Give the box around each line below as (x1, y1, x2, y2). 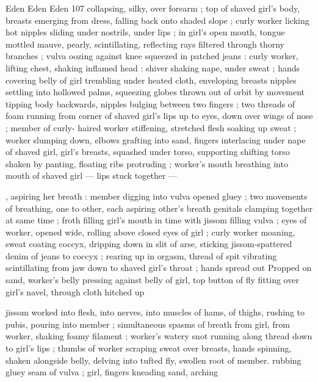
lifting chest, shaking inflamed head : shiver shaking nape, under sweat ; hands (5, 61, 300, 74)
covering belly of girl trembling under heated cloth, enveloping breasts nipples (5, 73, 297, 86)
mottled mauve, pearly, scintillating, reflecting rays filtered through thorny (5, 37, 285, 50)
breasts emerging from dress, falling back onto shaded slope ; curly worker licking (5, 13, 309, 26)
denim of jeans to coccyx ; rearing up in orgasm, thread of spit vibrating (5, 249, 277, 262)
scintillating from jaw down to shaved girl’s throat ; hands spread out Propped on (5, 261, 312, 274)
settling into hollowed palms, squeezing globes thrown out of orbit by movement (5, 85, 305, 98)
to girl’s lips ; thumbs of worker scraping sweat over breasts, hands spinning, (5, 342, 292, 355)
